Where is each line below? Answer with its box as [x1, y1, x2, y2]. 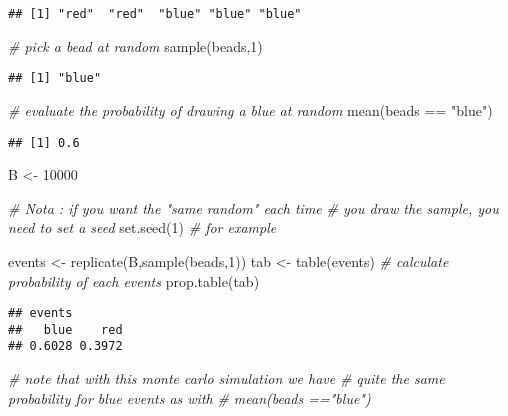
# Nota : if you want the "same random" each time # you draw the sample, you [8, 197, 499, 218]
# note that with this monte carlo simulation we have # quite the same [8, 368, 445, 389]
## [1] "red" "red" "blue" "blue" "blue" [8, 7, 302, 21]
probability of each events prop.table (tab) [8, 270, 260, 291]
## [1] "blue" [8, 71, 102, 86]
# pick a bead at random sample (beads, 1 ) [8, 35, 263, 56]
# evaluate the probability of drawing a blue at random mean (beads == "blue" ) [8, 99, 493, 120]
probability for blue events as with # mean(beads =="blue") [8, 387, 371, 408]
